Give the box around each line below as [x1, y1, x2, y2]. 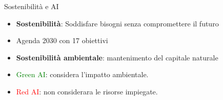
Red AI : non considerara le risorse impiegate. [16, 86, 158, 96]
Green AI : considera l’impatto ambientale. [16, 69, 149, 80]
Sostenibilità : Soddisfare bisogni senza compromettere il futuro [16, 18, 219, 28]
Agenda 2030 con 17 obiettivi [16, 35, 108, 46]
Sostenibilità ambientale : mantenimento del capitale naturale [16, 52, 218, 62]
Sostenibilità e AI [4, 1, 59, 11]
